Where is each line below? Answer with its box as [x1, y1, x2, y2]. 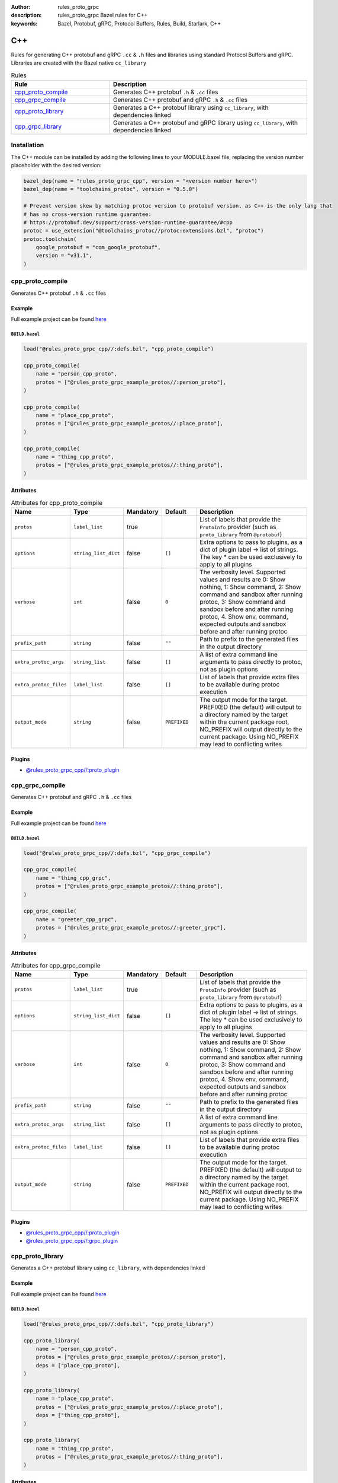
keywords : [11, 20, 38, 27]
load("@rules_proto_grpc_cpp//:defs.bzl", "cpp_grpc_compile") [23, 849, 211, 857]
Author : [11, 4, 31, 10]
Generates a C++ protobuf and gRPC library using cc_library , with [112, 119, 298, 127]
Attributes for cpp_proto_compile [11, 499, 103, 507]
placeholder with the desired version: [11, 161, 102, 168]
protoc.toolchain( [23, 236, 77, 243]
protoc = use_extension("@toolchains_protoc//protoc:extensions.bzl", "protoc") [23, 227, 264, 234]
